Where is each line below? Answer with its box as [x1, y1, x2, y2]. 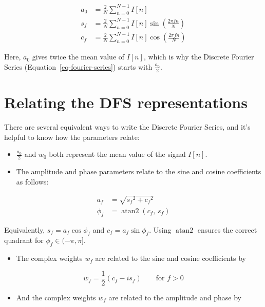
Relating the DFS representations [4, 92, 248, 112]
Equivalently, [4, 224, 45, 235]
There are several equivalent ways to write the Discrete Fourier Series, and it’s [4, 121, 251, 132]
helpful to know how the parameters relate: [4, 131, 140, 142]
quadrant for [4, 235, 44, 245]
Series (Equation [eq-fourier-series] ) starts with [4, 61, 153, 72]
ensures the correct [197, 224, 257, 235]
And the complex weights [16, 292, 96, 302]
